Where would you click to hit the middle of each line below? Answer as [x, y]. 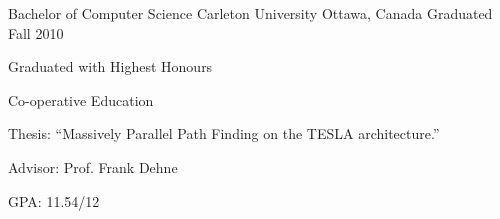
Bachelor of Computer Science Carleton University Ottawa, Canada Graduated [250, 13]
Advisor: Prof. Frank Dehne [93, 166]
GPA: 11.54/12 [54, 200]
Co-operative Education [81, 99]
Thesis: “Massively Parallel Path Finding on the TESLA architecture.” [224, 133]
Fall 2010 [36, 32]
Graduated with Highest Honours [110, 66]
